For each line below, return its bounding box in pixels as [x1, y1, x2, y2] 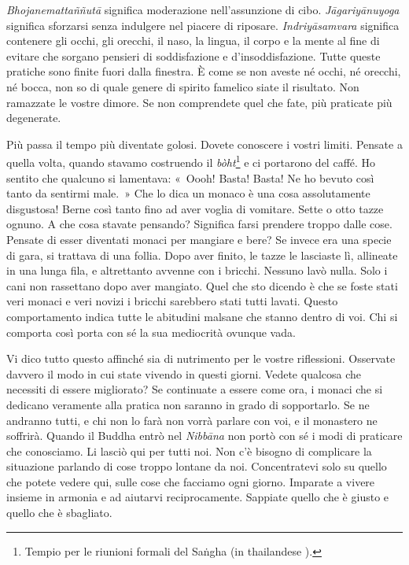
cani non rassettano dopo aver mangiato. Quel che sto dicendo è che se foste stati [6, 277, 398, 294]
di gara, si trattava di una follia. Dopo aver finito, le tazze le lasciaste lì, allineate [6, 246, 398, 263]
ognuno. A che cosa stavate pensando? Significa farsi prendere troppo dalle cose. [6, 216, 392, 232]
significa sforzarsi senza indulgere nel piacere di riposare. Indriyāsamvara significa [6, 17, 400, 33]
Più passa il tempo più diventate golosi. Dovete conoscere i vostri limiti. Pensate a [6, 135, 403, 152]
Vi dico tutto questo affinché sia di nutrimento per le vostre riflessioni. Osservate [6, 350, 396, 367]
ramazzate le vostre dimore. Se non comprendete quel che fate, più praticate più [6, 94, 392, 110]
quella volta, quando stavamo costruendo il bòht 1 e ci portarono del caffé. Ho [6, 152, 376, 170]
